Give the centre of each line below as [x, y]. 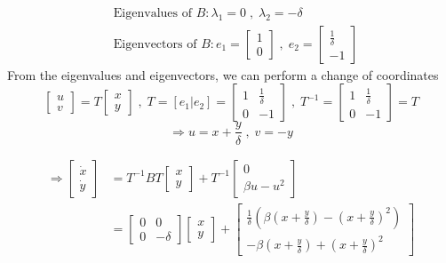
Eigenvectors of [155, 44]
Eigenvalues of [152, 14]
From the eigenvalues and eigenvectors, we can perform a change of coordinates [223, 74]
